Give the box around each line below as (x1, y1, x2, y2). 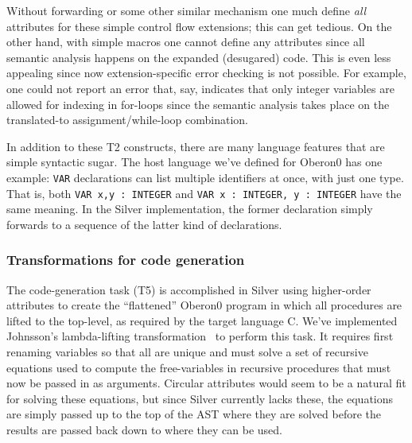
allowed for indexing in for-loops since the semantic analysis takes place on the (6, 95, 390, 112)
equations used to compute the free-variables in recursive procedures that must (6, 359, 391, 375)
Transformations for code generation (6, 250, 245, 270)
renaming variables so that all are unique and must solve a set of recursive (6, 344, 368, 360)
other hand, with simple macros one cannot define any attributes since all (6, 33, 365, 50)
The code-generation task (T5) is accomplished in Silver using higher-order (6, 281, 371, 297)
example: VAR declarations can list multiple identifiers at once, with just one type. (6, 169, 404, 185)
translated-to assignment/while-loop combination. (6, 111, 249, 128)
